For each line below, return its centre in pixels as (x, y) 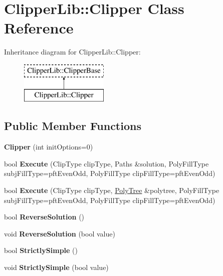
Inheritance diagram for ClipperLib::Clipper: (72, 52)
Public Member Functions (73, 126)
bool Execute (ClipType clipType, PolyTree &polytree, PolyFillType (112, 190)
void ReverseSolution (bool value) (60, 233)
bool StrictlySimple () (41, 250)
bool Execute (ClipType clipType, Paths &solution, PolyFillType (106, 163)
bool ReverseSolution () (44, 217)
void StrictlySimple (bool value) (56, 267)
